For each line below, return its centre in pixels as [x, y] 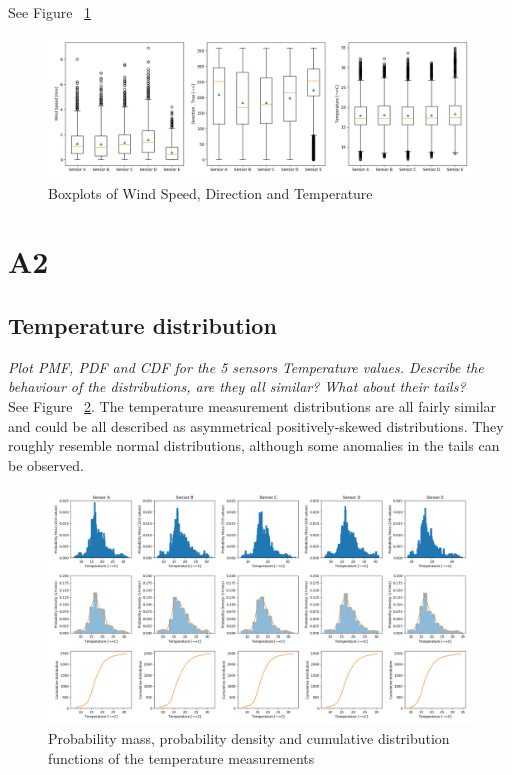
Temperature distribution [142, 324]
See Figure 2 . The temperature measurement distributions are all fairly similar [252, 405]
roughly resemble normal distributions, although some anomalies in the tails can [254, 445]
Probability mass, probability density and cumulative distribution [249, 738]
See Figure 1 [50, 12]
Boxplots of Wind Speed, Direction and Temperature [210, 192]
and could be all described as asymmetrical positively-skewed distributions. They [256, 425]
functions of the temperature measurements [181, 757]
